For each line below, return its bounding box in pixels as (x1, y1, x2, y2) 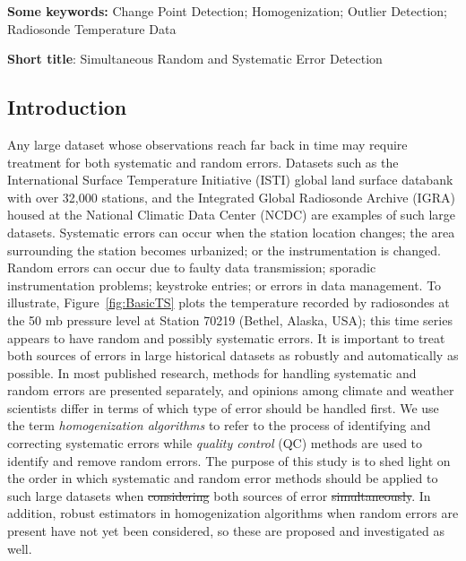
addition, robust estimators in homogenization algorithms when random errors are (7, 504, 459, 522)
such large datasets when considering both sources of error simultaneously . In (7, 486, 431, 505)
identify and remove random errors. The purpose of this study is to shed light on (7, 451, 451, 470)
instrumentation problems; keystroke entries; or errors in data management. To (7, 275, 442, 294)
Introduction (7, 93, 127, 121)
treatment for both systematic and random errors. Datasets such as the (7, 152, 399, 171)
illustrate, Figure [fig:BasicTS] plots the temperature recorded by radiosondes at (7, 293, 450, 312)
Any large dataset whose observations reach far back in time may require (7, 134, 408, 153)
